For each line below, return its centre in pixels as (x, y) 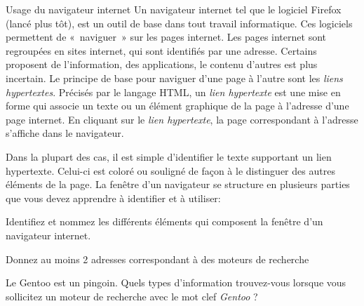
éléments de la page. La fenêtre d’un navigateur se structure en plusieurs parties (178, 184)
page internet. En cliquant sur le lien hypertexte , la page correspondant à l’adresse (182, 119)
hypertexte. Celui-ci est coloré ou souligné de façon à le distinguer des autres (170, 170)
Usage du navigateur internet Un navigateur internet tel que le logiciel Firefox (174, 9)
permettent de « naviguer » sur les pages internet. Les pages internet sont (166, 37)
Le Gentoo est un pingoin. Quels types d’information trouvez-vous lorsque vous (176, 282)
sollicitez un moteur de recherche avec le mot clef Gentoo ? (132, 296)
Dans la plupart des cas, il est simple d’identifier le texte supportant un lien (169, 156)
